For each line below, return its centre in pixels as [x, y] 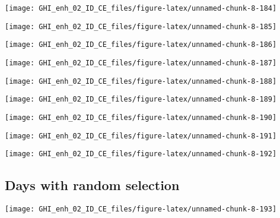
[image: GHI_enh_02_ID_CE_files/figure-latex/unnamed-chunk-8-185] [141, 26]
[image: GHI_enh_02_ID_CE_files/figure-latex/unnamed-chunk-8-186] [141, 45]
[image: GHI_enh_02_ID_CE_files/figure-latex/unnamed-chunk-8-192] [141, 154]
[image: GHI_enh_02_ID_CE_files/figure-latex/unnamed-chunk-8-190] [141, 117]
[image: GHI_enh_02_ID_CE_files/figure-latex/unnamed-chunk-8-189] [141, 99]
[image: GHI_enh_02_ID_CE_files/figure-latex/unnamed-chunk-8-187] [141, 63]
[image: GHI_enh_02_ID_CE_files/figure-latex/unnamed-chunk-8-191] [141, 136]
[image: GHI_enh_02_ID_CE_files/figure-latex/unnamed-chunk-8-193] [141, 209]
